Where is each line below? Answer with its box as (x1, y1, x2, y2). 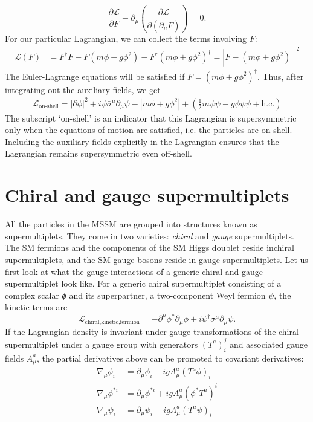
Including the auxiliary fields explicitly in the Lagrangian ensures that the (5, 135, 279, 148)
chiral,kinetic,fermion (85, 319, 140, 325)
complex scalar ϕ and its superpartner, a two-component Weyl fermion (5, 288, 266, 301)
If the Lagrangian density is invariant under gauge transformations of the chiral (5, 325, 299, 337)
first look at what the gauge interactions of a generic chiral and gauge (5, 265, 263, 278)
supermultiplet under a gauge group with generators (5, 337, 198, 350)
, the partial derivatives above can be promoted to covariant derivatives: (37, 351, 304, 364)
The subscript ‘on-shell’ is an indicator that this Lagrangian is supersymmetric (5, 111, 297, 124)
